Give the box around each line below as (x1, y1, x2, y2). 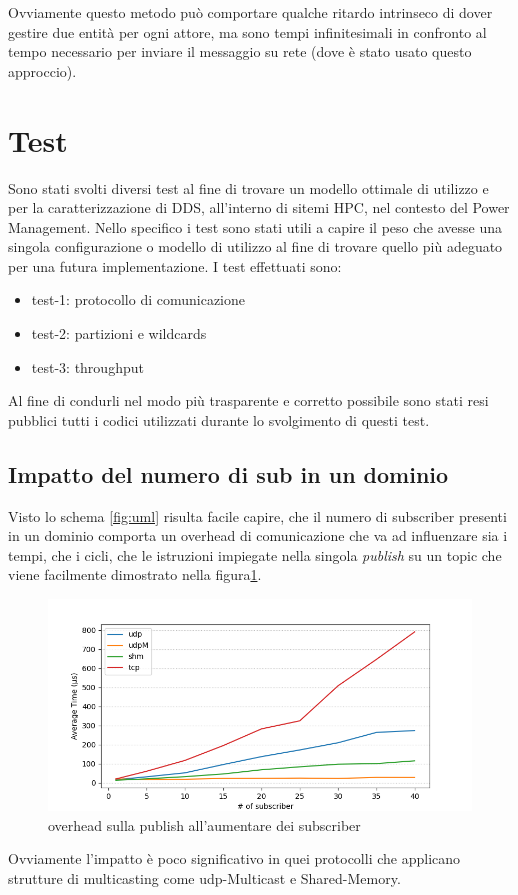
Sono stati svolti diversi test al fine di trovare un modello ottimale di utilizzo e (8, 177, 489, 198)
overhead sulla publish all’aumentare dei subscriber (48, 814, 361, 835)
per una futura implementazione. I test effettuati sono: (8, 255, 342, 276)
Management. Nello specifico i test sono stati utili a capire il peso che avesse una (8, 216, 503, 237)
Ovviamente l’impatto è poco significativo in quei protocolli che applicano (8, 848, 461, 869)
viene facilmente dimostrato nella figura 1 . (8, 564, 262, 585)
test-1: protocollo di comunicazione (31, 289, 246, 310)
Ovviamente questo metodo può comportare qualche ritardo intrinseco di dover (8, 2, 493, 22)
